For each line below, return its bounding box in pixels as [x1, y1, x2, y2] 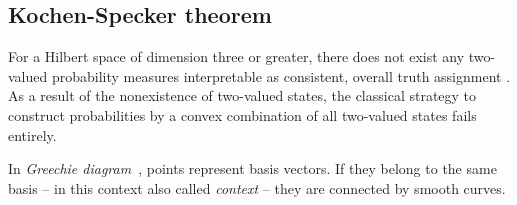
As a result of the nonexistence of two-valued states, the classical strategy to [8, 85, 477, 106]
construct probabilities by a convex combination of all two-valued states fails [8, 104, 477, 125]
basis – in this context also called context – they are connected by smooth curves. [8, 177, 506, 198]
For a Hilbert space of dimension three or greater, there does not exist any [8, 46, 465, 67]
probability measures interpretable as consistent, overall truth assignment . [51, 65, 511, 86]
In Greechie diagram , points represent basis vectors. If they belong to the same [8, 158, 497, 179]
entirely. [8, 124, 57, 145]
